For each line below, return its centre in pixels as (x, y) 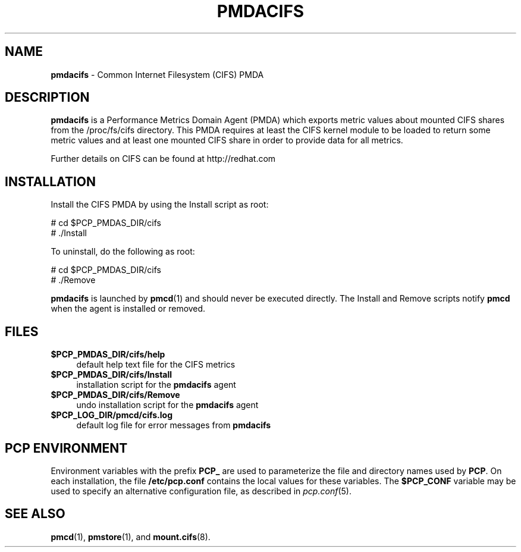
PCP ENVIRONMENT (66, 448)
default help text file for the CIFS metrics (156, 365)
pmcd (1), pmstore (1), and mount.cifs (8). (131, 537)
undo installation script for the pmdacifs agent (167, 405)
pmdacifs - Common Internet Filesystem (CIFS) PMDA (157, 74)
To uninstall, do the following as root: (123, 252)
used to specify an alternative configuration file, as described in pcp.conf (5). (201, 491)
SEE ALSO (35, 514)
